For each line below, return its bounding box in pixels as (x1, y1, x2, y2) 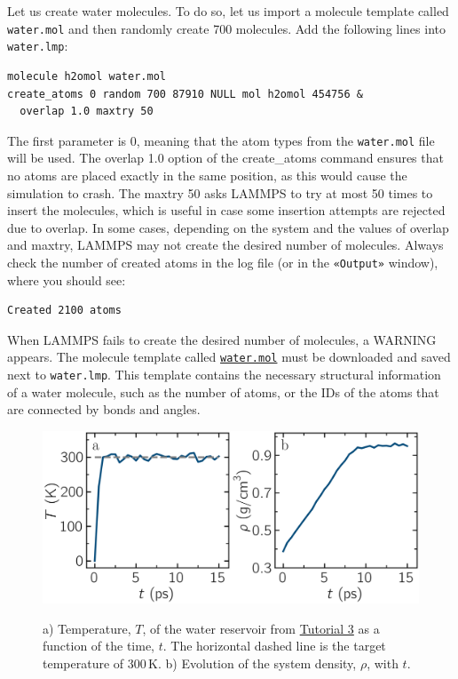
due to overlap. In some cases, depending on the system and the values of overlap (7, 218, 449, 236)
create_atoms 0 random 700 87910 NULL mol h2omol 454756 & (7, 87, 363, 100)
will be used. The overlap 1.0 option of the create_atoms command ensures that (7, 148, 444, 167)
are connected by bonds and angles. (7, 400, 201, 419)
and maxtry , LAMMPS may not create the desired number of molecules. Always (7, 236, 444, 254)
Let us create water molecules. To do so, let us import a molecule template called (7, 2, 449, 20)
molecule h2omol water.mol (7, 69, 166, 83)
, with (367, 653, 399, 672)
